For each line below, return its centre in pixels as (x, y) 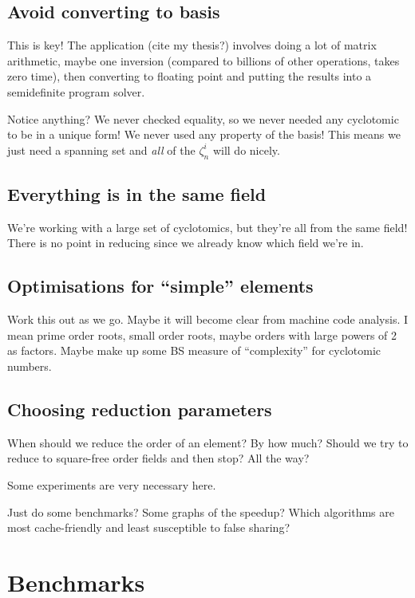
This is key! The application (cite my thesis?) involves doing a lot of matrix (192, 45)
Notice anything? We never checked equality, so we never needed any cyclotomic (203, 118)
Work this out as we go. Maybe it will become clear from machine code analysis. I (208, 319)
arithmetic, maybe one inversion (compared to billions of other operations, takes (204, 60)
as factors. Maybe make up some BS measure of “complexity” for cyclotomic (194, 350)
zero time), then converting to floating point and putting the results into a (190, 76)
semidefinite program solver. (76, 91)
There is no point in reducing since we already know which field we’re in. (186, 243)
